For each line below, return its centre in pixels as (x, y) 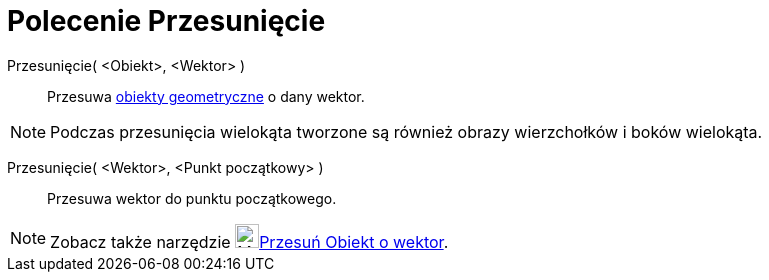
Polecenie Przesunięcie (166, 21)
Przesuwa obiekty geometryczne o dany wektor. (206, 96)
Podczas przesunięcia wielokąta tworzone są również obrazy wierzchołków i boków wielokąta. (406, 131)
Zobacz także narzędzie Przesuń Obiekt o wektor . (249, 241)
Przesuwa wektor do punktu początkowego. (192, 198)
